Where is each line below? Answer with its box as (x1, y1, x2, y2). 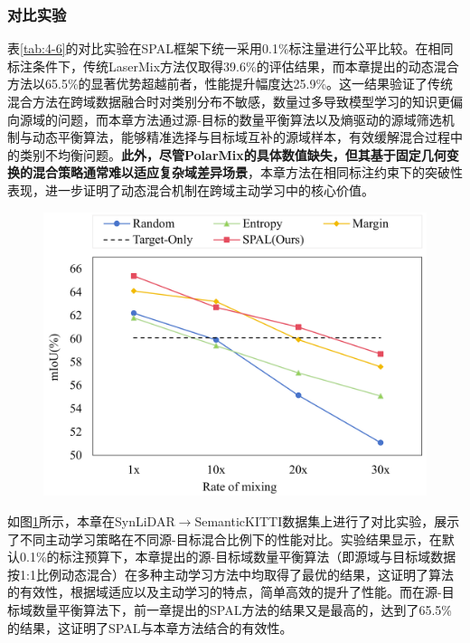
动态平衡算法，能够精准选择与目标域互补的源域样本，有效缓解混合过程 (32, 128, 450, 147)
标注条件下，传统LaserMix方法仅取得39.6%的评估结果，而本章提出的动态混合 (7, 56, 459, 75)
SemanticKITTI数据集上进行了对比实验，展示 (194, 512, 460, 531)
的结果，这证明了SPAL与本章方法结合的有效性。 (7, 618, 293, 637)
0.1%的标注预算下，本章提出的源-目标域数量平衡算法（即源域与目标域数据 (19, 547, 456, 566)
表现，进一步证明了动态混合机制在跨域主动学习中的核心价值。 (7, 180, 374, 199)
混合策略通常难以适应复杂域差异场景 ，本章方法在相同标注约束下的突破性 (32, 163, 463, 182)
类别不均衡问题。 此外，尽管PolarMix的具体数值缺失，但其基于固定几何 (19, 145, 446, 164)
